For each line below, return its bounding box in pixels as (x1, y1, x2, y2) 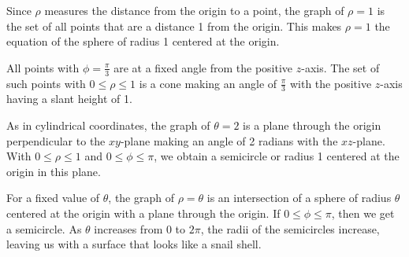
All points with (6, 59, 80, 75)
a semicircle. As (6, 220, 82, 237)
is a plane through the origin (243, 117, 381, 134)
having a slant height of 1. (6, 90, 132, 107)
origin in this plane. (6, 163, 101, 179)
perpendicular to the (6, 132, 106, 149)
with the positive (289, 75, 372, 91)
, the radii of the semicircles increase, (200, 220, 380, 237)
